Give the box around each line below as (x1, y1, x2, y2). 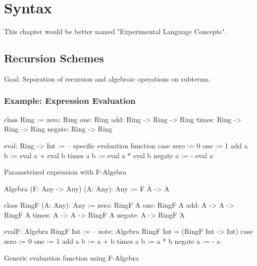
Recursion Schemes (4, 50, 104, 66)
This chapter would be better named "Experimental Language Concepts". (4, 26, 227, 37)
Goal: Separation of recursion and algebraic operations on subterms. (4, 73, 210, 84)
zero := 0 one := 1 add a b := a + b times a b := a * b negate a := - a (4, 236, 220, 246)
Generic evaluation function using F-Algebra (4, 252, 139, 263)
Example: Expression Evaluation (4, 94, 136, 107)
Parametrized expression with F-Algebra (4, 167, 127, 177)
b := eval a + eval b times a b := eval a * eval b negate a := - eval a (4, 150, 213, 160)
